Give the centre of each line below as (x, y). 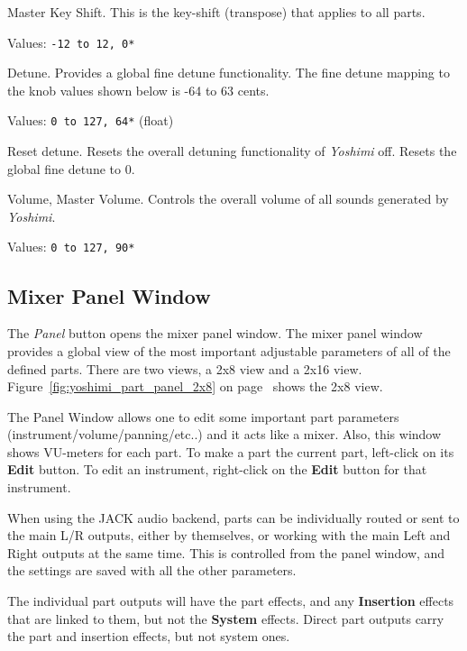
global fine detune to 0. (71, 168)
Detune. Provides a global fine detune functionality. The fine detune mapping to (229, 73)
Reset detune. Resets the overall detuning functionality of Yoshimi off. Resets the (232, 151)
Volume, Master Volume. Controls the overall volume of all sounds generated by (228, 199)
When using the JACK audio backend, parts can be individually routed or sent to (233, 517)
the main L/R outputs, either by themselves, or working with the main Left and (229, 535)
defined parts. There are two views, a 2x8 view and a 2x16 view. (185, 368)
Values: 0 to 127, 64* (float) (91, 120)
